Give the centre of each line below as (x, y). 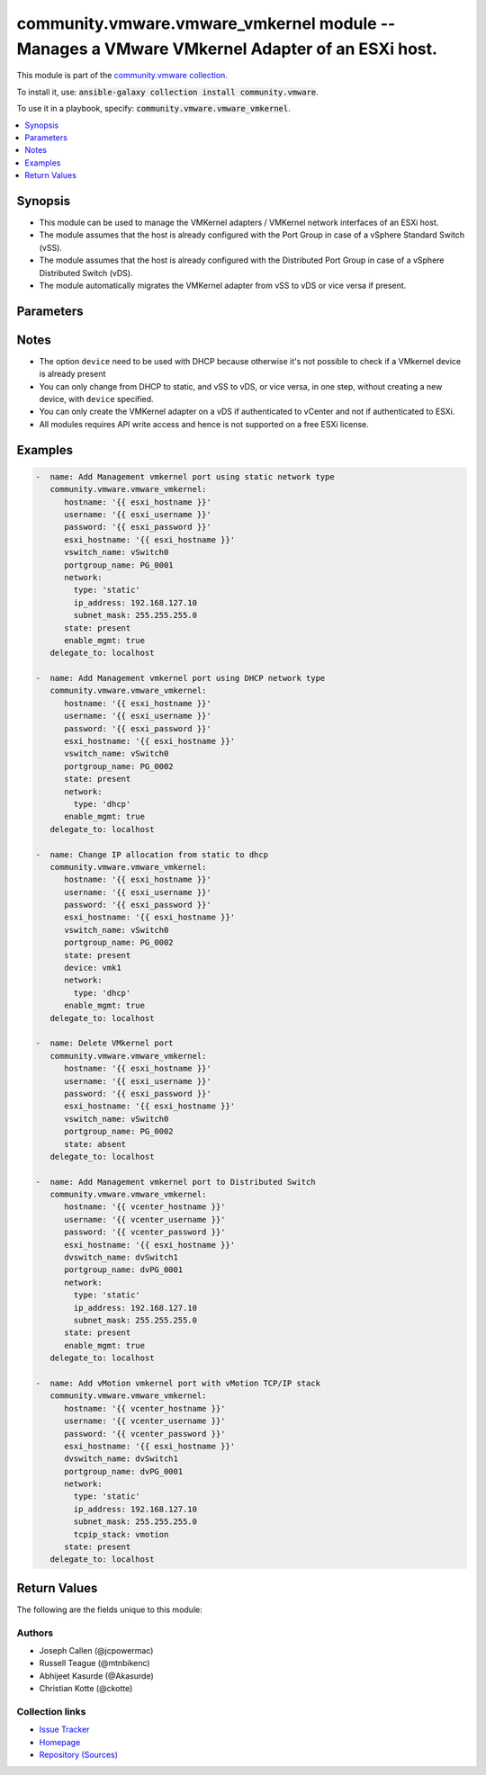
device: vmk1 (93, 968)
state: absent (95, 1144)
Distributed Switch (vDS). (86, 273)
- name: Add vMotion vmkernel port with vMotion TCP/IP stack (178, 1383)
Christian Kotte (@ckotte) (86, 1689)
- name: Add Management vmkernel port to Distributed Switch (175, 1182)
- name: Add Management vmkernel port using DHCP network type (180, 678)
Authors (35, 1633)
